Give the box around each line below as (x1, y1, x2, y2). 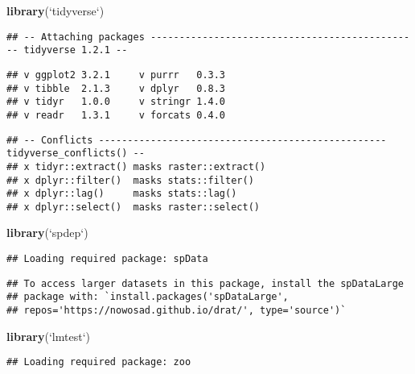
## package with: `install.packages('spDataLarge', (6, 291, 289, 303)
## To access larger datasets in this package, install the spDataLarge (6, 277, 404, 289)
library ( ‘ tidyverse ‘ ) (6, 2, 105, 19)
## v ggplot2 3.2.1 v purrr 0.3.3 (6, 69, 226, 81)
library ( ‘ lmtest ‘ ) (6, 327, 90, 344)
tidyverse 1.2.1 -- (23, 44, 128, 56)
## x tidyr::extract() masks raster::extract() (6, 160, 266, 172)
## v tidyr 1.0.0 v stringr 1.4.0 (6, 96, 226, 108)
